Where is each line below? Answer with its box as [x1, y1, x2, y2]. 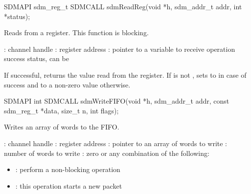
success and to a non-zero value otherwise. [4, 79, 131, 89]
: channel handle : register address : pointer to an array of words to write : [4, 138, 228, 148]
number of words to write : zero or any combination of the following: [4, 148, 209, 158]
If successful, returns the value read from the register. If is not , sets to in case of [4, 69, 247, 80]
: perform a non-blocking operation [15, 164, 120, 174]
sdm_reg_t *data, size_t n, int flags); [4, 105, 119, 115]
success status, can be [4, 53, 69, 64]
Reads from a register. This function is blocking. [4, 27, 149, 38]
